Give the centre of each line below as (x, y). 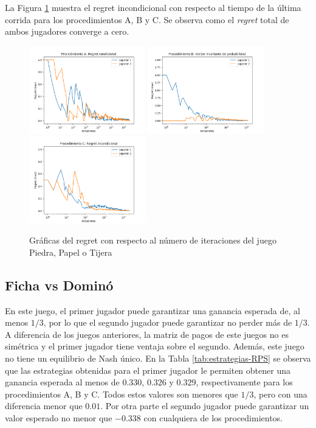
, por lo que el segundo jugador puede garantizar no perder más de (168, 322)
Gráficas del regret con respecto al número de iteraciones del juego (153, 240)
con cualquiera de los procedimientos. (213, 417)
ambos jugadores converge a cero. (67, 31)
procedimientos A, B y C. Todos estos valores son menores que (122, 394)
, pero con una (280, 394)
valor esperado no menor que (59, 417)
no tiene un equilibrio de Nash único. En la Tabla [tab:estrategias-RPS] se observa (158, 358)
